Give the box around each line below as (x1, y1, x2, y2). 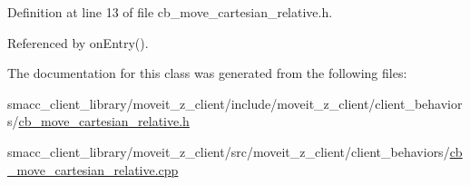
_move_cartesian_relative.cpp (7, 160, 179, 179)
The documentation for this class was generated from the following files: (7, 63, 407, 83)
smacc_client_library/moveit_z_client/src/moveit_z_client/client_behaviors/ (7, 141, 450, 161)
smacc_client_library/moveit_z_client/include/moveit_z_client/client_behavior (7, 93, 463, 112)
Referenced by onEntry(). (7, 33, 149, 52)
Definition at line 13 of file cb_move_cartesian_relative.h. (7, 3, 333, 21)
